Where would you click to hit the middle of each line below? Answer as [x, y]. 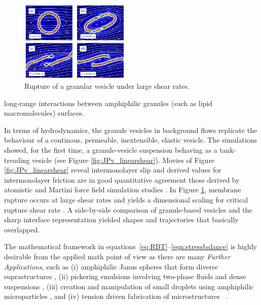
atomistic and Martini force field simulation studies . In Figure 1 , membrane [123, 190]
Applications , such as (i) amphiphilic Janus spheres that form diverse [111, 266]
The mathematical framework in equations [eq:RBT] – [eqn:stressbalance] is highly [130, 246]
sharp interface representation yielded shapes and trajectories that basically [121, 219]
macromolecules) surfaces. [44, 113]
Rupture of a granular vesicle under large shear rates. [107, 86]
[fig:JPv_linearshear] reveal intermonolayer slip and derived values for [113, 170]
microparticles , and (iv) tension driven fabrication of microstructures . [116, 296]
